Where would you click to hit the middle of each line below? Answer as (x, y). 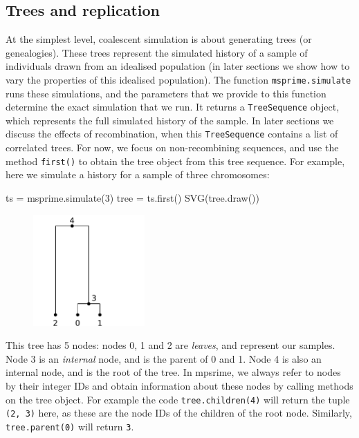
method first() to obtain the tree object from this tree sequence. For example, (175, 161)
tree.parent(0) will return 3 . (70, 426)
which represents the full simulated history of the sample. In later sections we (170, 120)
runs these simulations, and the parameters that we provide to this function (166, 93)
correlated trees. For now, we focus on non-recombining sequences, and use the (172, 147)
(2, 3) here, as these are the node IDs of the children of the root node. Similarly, (179, 413)
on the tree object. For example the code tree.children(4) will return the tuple (178, 399)
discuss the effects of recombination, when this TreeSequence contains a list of (172, 134)
